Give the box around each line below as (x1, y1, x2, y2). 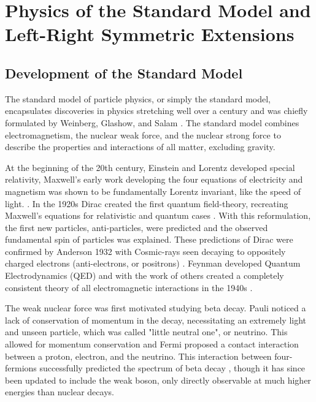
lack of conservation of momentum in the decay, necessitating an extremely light (5, 313, 307, 326)
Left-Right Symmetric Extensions (5, 21, 295, 47)
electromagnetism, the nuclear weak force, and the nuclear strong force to (5, 128, 281, 141)
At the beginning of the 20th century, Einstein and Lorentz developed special (5, 161, 295, 173)
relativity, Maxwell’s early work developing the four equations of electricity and (5, 173, 303, 186)
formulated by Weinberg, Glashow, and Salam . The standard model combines (5, 116, 299, 129)
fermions (5, 362, 37, 374)
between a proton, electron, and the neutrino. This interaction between (5, 349, 272, 362)
